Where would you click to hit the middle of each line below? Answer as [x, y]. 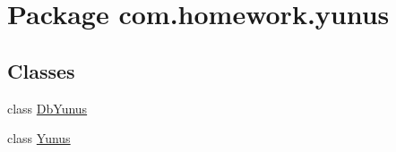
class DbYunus [47, 108]
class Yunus [39, 138]
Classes [41, 70]
